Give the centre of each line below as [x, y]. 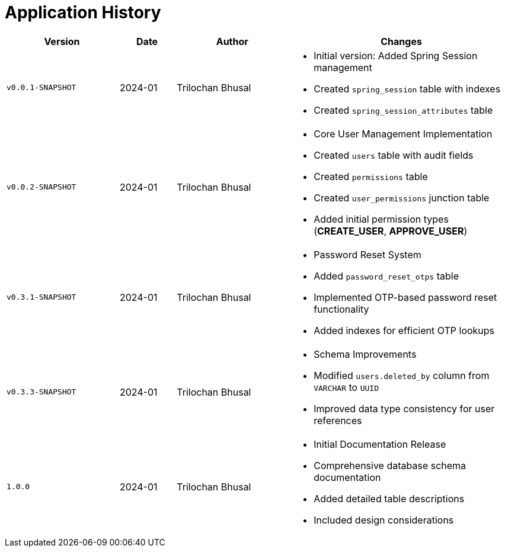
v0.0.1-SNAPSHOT [41, 88]
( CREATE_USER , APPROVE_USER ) [391, 231]
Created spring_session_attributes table [403, 110]
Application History [83, 12]
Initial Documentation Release [380, 444]
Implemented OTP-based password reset [405, 297]
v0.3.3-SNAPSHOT [41, 392]
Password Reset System [367, 254]
